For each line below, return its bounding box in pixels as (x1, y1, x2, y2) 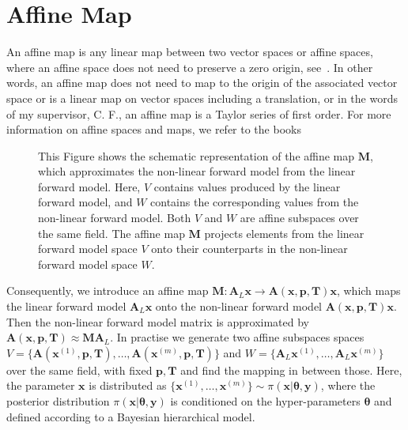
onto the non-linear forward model (155, 298, 323, 315)
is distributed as (89, 377, 167, 394)
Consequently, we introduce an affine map (6, 282, 209, 299)
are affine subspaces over (240, 209, 359, 226)
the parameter (6, 377, 75, 394)
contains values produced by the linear (153, 178, 341, 194)
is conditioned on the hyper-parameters (170, 393, 361, 409)
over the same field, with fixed (6, 361, 153, 378)
